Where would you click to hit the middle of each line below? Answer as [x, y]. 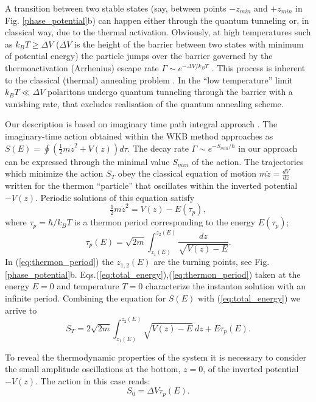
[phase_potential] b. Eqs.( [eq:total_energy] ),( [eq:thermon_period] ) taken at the [153, 274]
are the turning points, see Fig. [212, 262]
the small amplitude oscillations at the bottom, [93, 369]
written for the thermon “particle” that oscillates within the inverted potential [151, 185]
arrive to [21, 310]
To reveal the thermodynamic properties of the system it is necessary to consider [156, 357]
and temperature [88, 286]
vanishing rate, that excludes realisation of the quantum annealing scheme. [144, 103]
